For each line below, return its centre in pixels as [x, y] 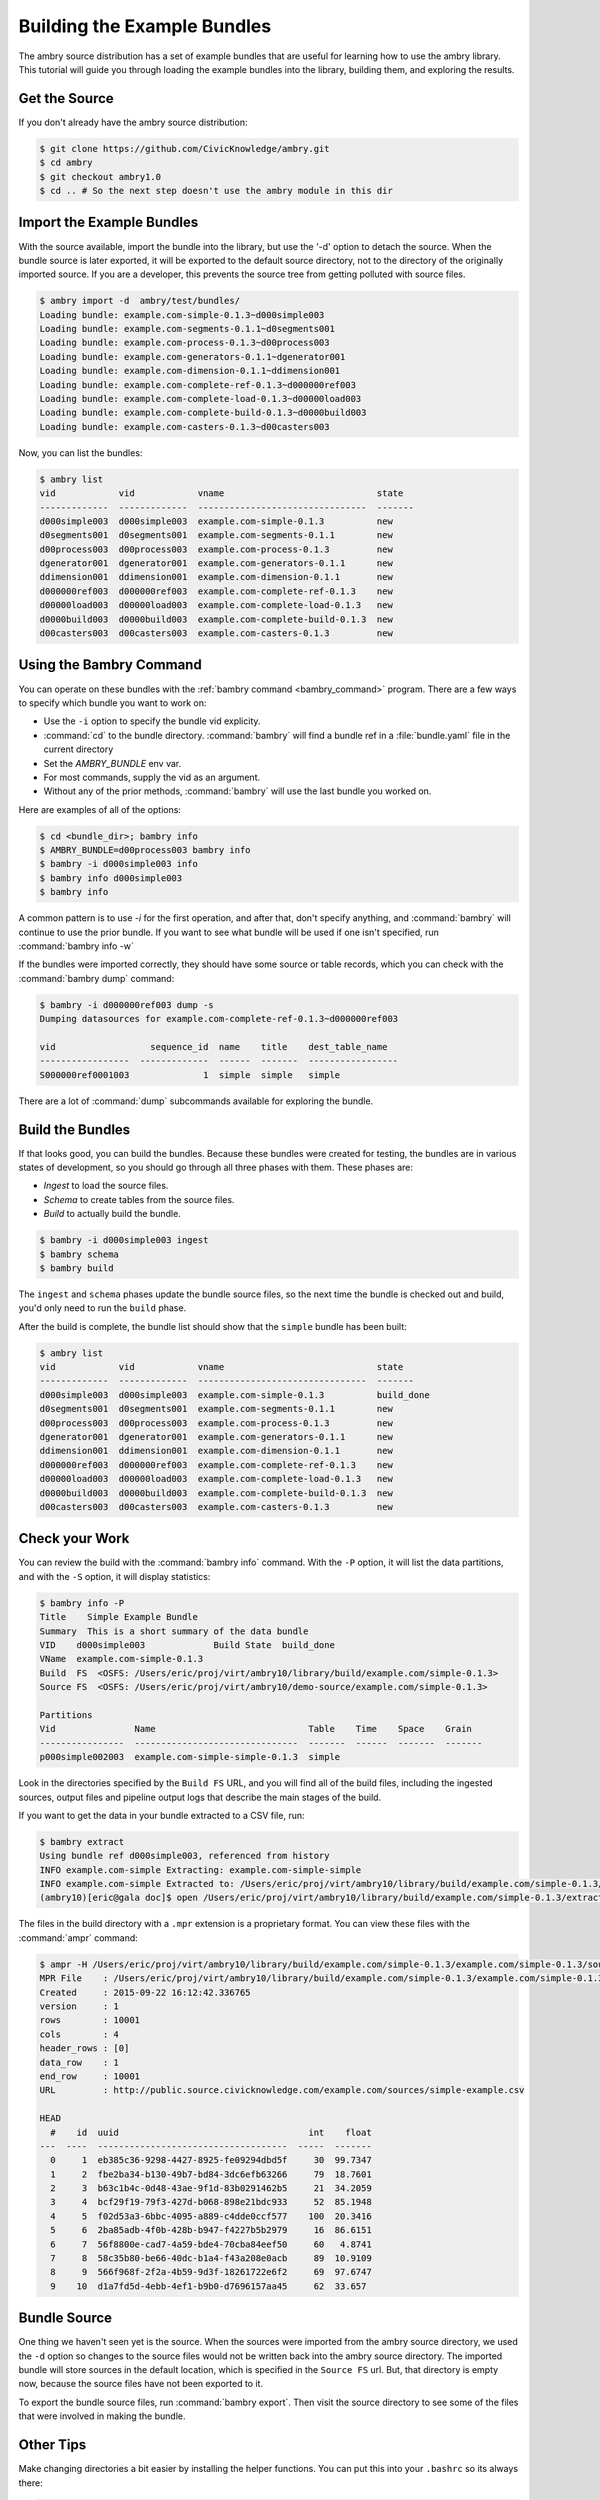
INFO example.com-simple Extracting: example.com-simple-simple [200, 1869]
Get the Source [66, 98]
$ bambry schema [79, 1254]
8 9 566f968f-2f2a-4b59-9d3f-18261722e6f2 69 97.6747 [211, 2272]
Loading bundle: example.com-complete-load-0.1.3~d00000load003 [200, 398]
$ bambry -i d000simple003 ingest [124, 1240]
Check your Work [74, 1538]
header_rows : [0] [84, 2048]
